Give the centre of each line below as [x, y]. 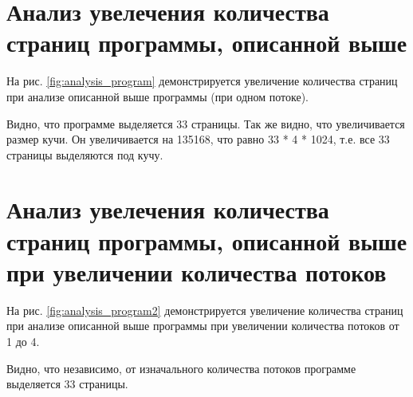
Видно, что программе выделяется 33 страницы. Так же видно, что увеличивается [206, 123]
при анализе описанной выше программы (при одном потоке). [158, 96]
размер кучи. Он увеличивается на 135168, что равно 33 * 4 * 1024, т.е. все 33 [198, 139]
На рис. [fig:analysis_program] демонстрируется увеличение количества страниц [202, 81]
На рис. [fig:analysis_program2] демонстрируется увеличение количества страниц [205, 310]
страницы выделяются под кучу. [85, 154]
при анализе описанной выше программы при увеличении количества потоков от [203, 326]
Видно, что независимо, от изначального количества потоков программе [181, 368]
